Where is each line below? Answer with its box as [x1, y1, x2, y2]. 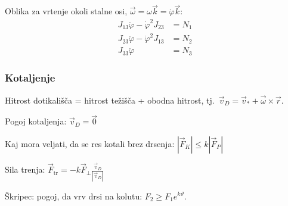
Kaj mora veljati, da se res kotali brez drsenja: [5, 137, 175, 149]
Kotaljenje [5, 70, 55, 85]
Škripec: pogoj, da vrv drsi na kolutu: [5, 189, 143, 202]
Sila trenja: [5, 163, 45, 176]
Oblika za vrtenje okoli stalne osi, [5, 5, 128, 17]
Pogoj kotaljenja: [5, 115, 67, 127]
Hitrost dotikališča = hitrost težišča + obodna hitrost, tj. [5, 93, 215, 106]
